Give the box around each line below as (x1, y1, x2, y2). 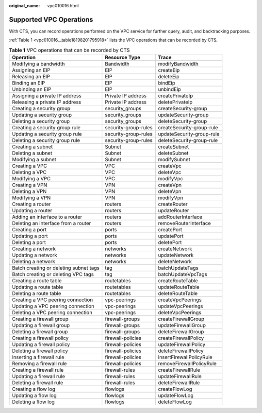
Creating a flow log (12, 386, 55, 393)
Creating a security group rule (12, 124, 81, 131)
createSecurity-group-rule (158, 124, 218, 131)
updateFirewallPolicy (158, 341, 206, 348)
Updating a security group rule (12, 131, 82, 138)
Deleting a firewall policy (12, 347, 68, 354)
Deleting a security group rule (12, 137, 80, 144)
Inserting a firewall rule (12, 354, 65, 361)
